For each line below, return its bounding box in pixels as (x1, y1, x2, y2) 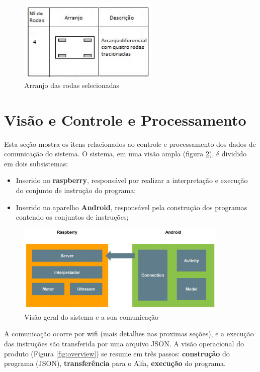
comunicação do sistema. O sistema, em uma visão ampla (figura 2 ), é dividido (4, 148, 247, 159)
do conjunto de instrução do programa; (16, 184, 136, 195)
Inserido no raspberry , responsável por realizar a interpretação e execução (16, 175, 248, 185)
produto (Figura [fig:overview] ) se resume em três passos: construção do (4, 348, 230, 358)
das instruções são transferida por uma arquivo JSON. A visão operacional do (4, 338, 244, 349)
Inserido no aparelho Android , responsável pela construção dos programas (16, 202, 247, 212)
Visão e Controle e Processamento (4, 109, 246, 130)
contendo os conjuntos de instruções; (16, 212, 129, 222)
